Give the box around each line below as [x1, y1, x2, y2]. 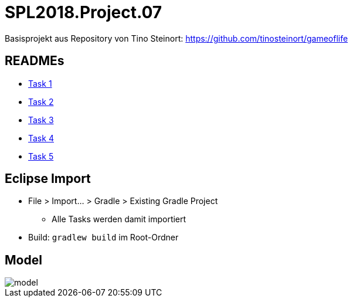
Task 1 [28, 78, 52, 89]
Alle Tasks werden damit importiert [52, 214, 186, 225]
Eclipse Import [5, 171, 91, 186]
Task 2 [28, 96, 54, 107]
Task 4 [28, 133, 54, 143]
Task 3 [28, 114, 54, 125]
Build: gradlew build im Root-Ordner [28, 232, 179, 243]
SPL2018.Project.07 [5, 2, 162, 22]
